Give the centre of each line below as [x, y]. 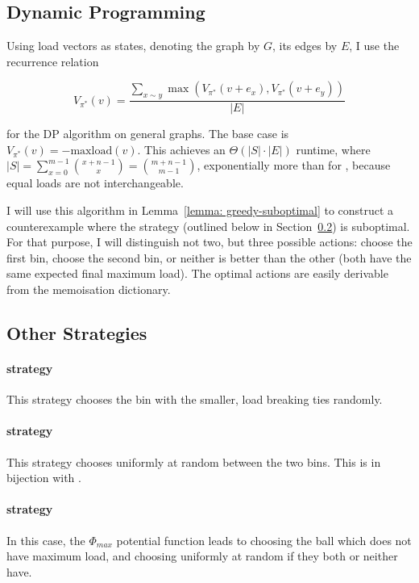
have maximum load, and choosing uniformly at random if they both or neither [202, 556]
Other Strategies [77, 332]
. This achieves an [181, 149]
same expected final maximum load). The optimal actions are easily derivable [197, 273]
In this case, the [46, 540]
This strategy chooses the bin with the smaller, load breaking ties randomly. [195, 399]
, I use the [374, 46]
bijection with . [44, 478]
